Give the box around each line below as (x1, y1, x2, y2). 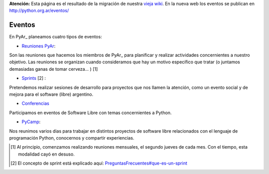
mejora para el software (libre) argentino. (9, 91, 94, 97)
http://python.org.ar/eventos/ (9, 7, 69, 13)
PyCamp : (21, 119, 41, 125)
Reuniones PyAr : (21, 43, 56, 49)
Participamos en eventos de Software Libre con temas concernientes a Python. (9, 110, 172, 116)
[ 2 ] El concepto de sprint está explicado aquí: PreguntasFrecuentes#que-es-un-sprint (10, 160, 188, 167)
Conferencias (21, 100, 49, 107)
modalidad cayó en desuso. (18, 151, 75, 157)
